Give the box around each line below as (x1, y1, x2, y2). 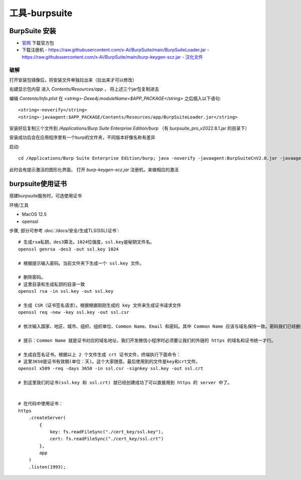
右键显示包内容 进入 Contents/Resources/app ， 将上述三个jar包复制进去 (9, 86, 160, 92)
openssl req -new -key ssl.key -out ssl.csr (18, 309, 130, 315)
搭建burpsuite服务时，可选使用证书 (9, 193, 82, 199)
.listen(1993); (28, 464, 66, 469)
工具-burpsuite (9, 8, 73, 19)
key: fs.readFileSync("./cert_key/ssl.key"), (50, 429, 164, 434)
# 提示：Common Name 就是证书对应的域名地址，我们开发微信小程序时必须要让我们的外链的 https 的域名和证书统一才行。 (18, 337, 276, 343)
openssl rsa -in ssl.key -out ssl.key (18, 289, 114, 294)
